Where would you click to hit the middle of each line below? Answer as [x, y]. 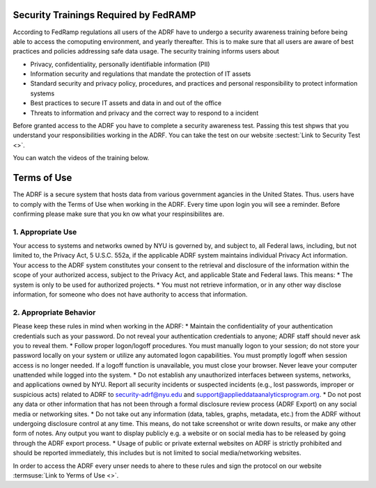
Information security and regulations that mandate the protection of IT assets [141, 74]
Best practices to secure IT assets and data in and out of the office [126, 103]
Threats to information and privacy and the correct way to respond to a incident [144, 113]
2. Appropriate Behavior [54, 312]
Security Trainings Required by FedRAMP [104, 15]
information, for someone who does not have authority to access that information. [130, 294]
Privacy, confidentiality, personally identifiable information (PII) [120, 64]
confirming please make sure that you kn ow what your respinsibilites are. [119, 214]
